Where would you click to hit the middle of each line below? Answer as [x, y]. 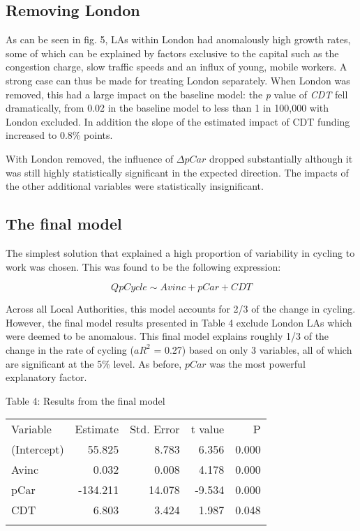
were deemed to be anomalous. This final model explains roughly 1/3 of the [167, 336]
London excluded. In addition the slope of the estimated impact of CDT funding [178, 121]
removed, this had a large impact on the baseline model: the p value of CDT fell [177, 94]
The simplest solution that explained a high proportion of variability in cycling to [180, 252]
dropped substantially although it [281, 158]
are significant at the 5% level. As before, [94, 363]
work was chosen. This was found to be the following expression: [143, 266]
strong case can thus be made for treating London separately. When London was [178, 80]
